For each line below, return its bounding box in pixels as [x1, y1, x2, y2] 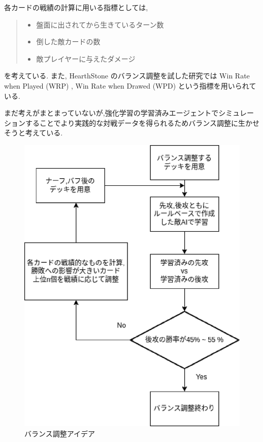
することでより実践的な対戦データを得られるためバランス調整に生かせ [25, 117, 260, 128]
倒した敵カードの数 [36, 36, 101, 47]
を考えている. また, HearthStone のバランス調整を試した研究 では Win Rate [4, 70, 250, 81]
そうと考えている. [4, 127, 63, 138]
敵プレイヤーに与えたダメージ [36, 53, 136, 64]
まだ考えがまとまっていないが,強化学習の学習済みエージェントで [4, 107, 219, 118]
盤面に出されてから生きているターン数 [36, 19, 164, 30]
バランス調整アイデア [24, 428, 95, 438]
